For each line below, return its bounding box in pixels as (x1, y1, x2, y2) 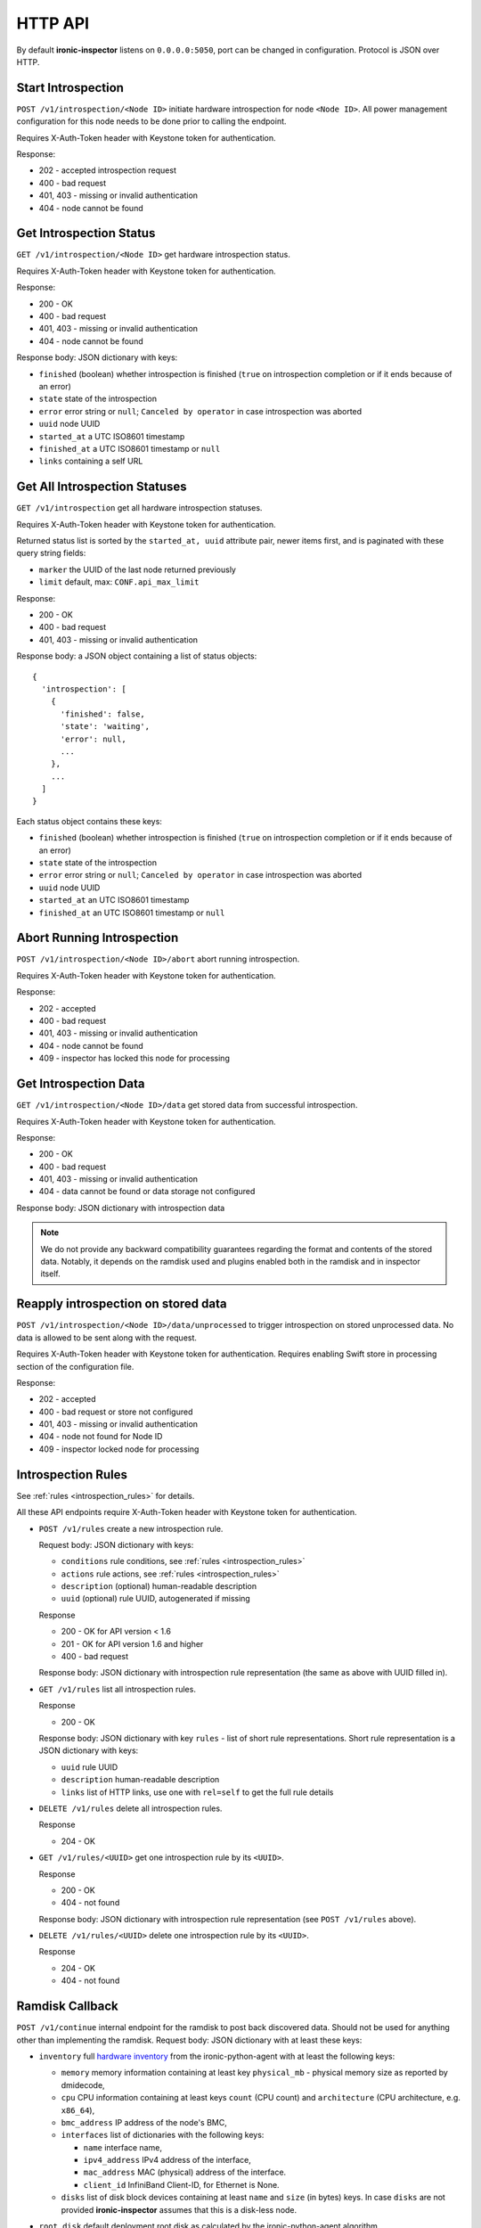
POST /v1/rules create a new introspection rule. (38, 1523, 224, 1534)
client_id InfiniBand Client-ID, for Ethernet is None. (83, 2179, 280, 2190)
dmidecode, (61, 2079, 106, 2090)
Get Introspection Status (16, 225, 156, 241)
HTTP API (16, 13, 89, 33)
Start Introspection (16, 80, 125, 95)
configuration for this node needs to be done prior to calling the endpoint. (16, 116, 287, 127)
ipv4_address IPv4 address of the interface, (83, 2155, 251, 2166)
